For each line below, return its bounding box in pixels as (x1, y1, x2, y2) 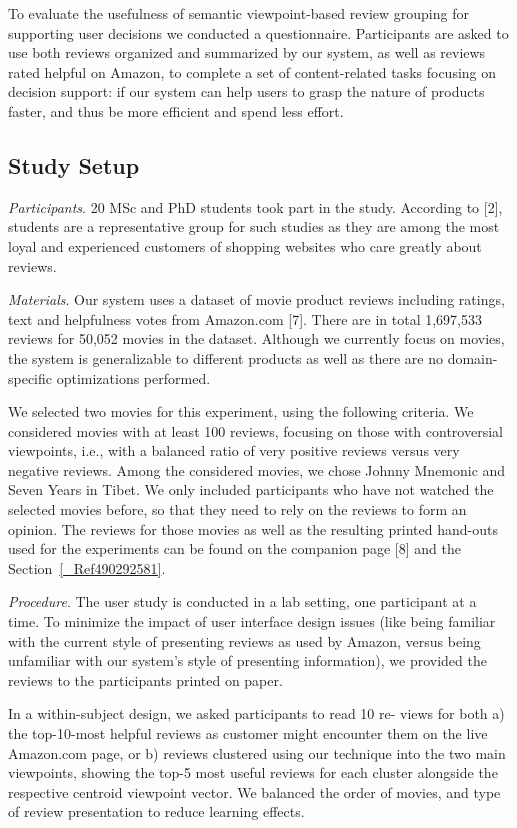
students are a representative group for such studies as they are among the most (8, 216, 500, 237)
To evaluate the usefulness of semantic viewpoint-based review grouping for (8, 3, 469, 23)
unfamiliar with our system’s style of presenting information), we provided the (8, 650, 487, 671)
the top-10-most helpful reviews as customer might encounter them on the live (8, 723, 488, 744)
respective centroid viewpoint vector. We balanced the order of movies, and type (8, 781, 501, 802)
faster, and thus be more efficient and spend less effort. (8, 100, 344, 121)
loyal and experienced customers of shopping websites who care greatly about (8, 235, 482, 256)
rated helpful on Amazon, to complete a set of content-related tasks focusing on (8, 61, 497, 82)
